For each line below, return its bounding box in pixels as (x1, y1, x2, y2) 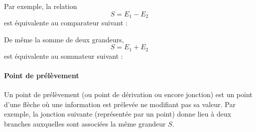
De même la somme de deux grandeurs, (4, 34, 124, 44)
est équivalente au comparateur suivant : (4, 17, 128, 28)
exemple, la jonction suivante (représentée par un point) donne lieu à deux (4, 109, 232, 119)
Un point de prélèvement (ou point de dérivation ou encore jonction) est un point (4, 89, 253, 100)
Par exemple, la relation (4, 1, 77, 11)
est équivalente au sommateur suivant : (4, 50, 123, 61)
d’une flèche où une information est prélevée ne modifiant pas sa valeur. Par (4, 99, 236, 109)
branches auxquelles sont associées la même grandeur (4, 118, 166, 129)
